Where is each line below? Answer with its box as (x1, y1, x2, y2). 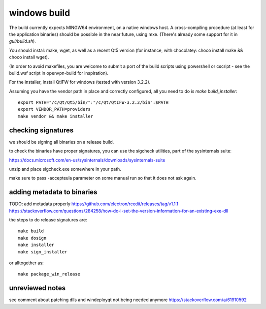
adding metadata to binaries (9, 188, 98, 196)
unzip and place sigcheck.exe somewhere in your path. (9, 166, 122, 172)
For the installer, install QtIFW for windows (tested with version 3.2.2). (9, 79, 151, 85)
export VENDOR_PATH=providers (18, 106, 91, 112)
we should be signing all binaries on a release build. (9, 139, 114, 145)
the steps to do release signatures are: (9, 217, 87, 222)
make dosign (18, 235, 47, 241)
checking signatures (9, 126, 74, 134)
